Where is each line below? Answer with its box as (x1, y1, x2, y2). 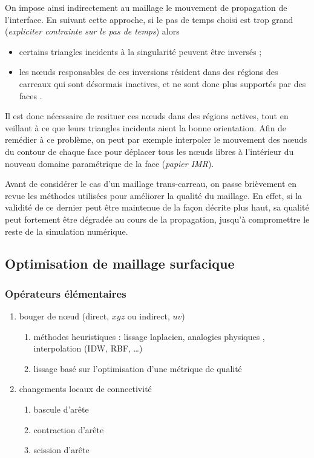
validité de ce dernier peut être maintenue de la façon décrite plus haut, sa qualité (5, 201, 309, 214)
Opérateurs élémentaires (5, 286, 126, 301)
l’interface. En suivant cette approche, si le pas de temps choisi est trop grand (5, 13, 293, 25)
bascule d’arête (33, 403, 89, 416)
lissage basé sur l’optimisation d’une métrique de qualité (33, 362, 242, 375)
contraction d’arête (33, 423, 104, 436)
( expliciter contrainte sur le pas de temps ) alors (5, 25, 180, 38)
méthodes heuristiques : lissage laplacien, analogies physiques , (33, 330, 265, 342)
